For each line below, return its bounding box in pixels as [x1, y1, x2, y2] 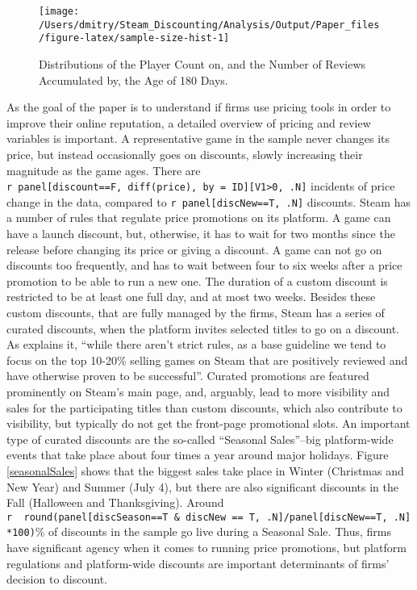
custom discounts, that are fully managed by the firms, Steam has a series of [6, 304, 385, 320]
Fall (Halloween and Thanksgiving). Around [6, 494, 224, 511]
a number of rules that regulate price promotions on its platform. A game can [6, 209, 391, 226]
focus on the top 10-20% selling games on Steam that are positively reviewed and [6, 351, 408, 368]
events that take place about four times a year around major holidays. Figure [6, 446, 389, 463]
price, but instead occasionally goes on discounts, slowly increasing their [6, 145, 363, 162]
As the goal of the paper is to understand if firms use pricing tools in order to [6, 98, 391, 115]
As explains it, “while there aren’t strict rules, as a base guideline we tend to [6, 336, 386, 353]
